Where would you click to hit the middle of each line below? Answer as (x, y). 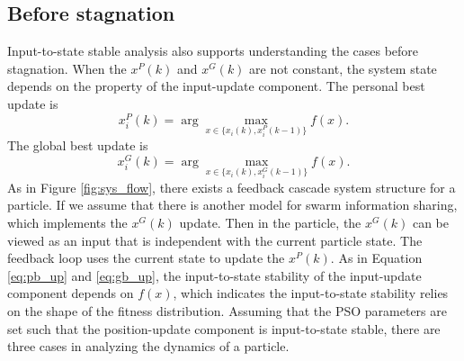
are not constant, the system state (343, 68)
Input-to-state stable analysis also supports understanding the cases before (213, 51)
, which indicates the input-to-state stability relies (311, 293)
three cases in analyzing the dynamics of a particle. (148, 346)
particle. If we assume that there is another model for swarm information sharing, (232, 205)
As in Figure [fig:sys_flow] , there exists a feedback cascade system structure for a (232, 187)
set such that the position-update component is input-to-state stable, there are (224, 328)
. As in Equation (376, 258)
